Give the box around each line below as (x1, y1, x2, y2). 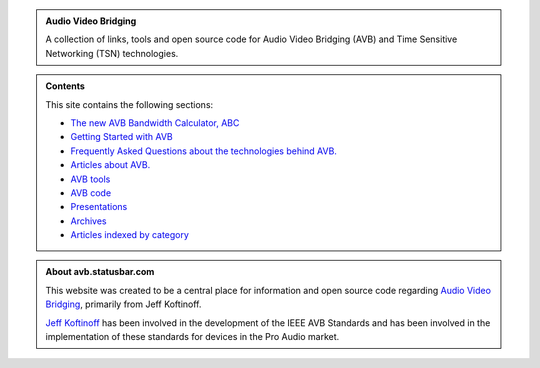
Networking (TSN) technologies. (45, 47, 179, 59)
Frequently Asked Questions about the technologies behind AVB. (70, 145, 337, 157)
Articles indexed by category (70, 229, 190, 241)
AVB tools (70, 173, 111, 185)
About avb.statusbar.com (45, 266, 155, 278)
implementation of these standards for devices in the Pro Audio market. (45, 331, 340, 343)
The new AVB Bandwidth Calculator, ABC (70, 116, 240, 129)
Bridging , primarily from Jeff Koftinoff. (45, 298, 202, 310)
